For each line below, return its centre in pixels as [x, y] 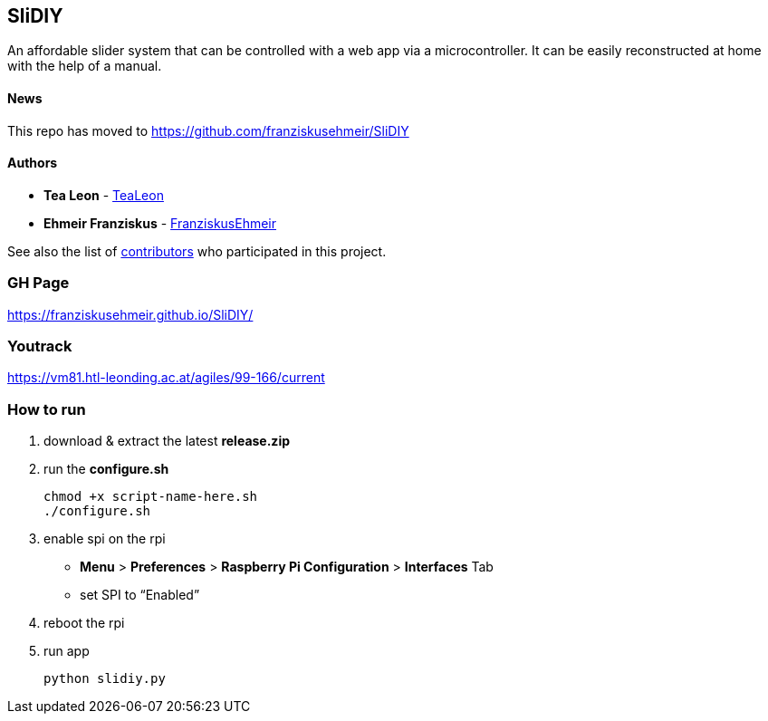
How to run [47, 409]
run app [67, 651]
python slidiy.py [105, 679]
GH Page [38, 283]
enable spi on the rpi [105, 539]
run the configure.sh [106, 469]
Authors [33, 163]
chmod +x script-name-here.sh [151, 497]
